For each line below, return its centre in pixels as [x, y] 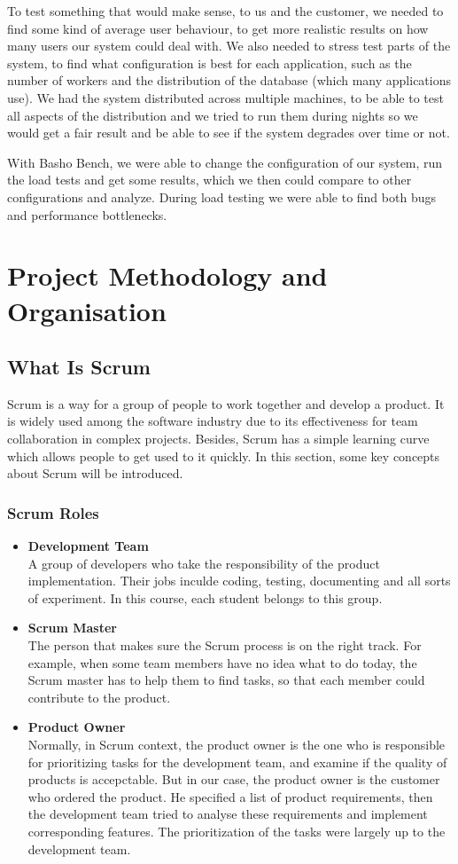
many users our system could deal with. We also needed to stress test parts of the [229, 46]
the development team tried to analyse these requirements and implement [228, 814]
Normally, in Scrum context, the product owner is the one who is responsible [237, 745]
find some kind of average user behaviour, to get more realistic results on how [218, 28]
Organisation [87, 310]
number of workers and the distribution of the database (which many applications [229, 80]
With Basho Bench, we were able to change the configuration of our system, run [225, 162]
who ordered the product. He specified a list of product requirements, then [230, 796]
